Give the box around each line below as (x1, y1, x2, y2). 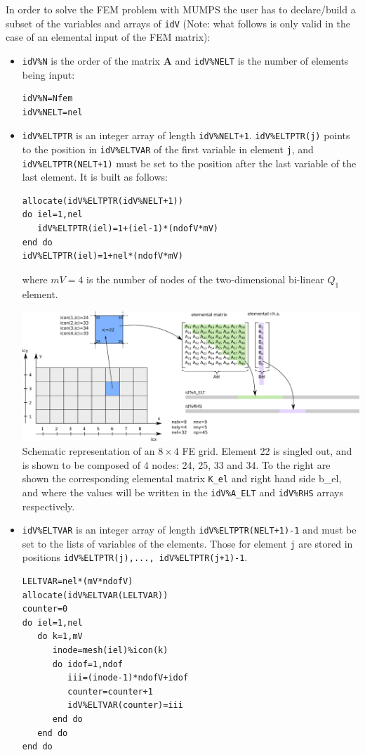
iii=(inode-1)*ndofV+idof (67, 673, 189, 683)
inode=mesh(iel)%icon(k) (52, 645, 168, 656)
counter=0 (22, 604, 68, 614)
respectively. (22, 498, 75, 513)
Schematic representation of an (22, 444, 155, 458)
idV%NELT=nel (22, 107, 83, 117)
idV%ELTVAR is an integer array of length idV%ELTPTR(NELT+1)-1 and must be (22, 522, 357, 537)
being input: (22, 67, 75, 82)
